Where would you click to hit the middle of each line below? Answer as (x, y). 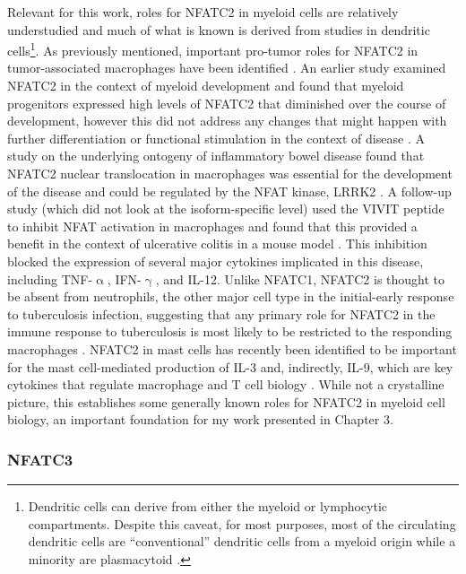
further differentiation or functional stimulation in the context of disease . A (216, 138)
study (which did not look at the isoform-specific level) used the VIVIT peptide (226, 209)
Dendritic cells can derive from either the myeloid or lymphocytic (208, 506)
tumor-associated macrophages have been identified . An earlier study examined (227, 68)
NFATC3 (40, 459)
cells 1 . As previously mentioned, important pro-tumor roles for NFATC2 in (213, 49)
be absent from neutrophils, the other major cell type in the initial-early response (231, 296)
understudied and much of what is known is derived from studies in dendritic (219, 29)
